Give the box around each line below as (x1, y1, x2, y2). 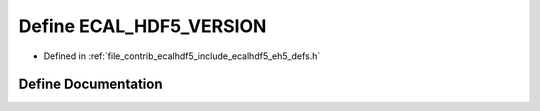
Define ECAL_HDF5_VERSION (18, 15, 267, 37)
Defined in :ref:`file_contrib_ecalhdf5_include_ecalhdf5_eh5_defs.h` (43, 50, 321, 62)
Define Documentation (18, 76, 163, 93)
